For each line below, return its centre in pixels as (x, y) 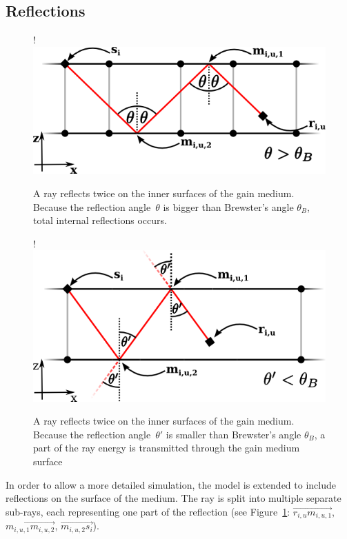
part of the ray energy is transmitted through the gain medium (167, 448)
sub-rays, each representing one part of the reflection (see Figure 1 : (148, 511)
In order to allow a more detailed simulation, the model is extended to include (171, 484)
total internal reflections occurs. (100, 220)
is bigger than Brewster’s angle (228, 206)
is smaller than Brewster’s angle (234, 434)
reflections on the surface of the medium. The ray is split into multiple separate (173, 498)
